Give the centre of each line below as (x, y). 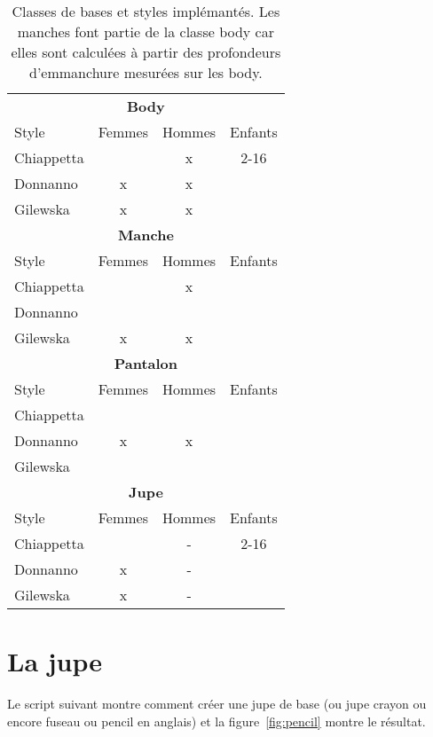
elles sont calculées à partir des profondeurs (146, 52)
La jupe (55, 661)
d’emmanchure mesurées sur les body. (146, 72)
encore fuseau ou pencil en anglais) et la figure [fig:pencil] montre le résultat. (216, 721)
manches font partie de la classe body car (146, 31)
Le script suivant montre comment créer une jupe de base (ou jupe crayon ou (217, 704)
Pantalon (146, 363)
